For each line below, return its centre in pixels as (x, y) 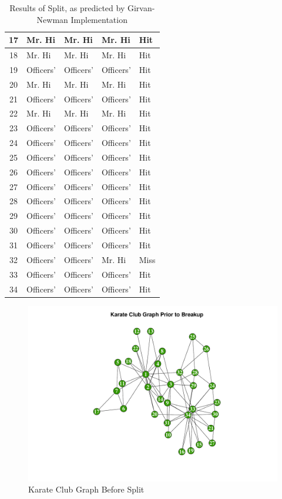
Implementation (99, 19)
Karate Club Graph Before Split (86, 489)
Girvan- (141, 8)
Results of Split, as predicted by (67, 8)
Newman (52, 19)
